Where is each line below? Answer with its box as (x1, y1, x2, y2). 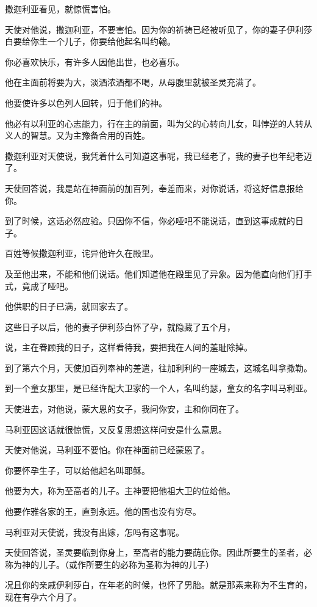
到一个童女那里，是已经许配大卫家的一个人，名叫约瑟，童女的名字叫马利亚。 (5, 382, 312, 394)
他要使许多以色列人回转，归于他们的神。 (5, 96, 167, 109)
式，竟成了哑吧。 (5, 279, 73, 292)
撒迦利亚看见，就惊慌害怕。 (5, 2, 116, 15)
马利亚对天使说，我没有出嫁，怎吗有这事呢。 (5, 525, 184, 538)
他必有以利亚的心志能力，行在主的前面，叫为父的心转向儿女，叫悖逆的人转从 (5, 117, 312, 129)
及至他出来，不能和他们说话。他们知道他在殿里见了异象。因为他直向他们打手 (5, 267, 312, 280)
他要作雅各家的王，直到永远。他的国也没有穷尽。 (5, 505, 201, 518)
